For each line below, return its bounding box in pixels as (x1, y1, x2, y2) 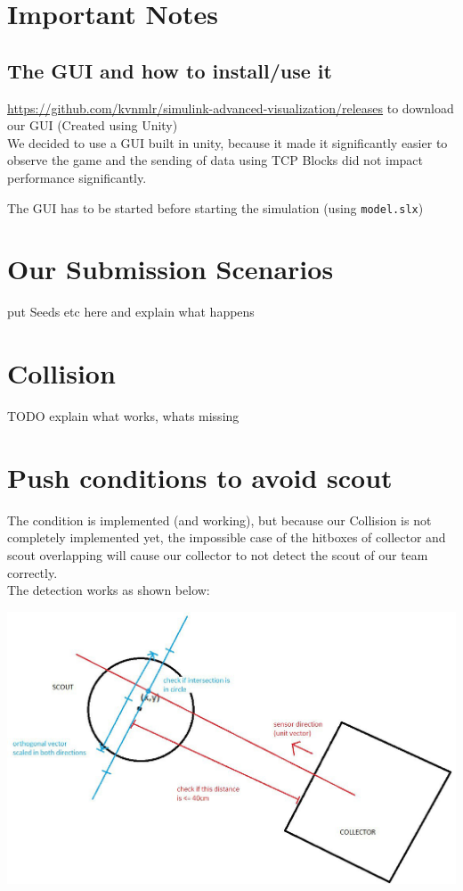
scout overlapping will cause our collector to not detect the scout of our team (7, 545, 428, 564)
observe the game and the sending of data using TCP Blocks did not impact (7, 151, 423, 169)
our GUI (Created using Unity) (7, 116, 178, 135)
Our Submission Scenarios (7, 251, 334, 287)
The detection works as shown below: (7, 581, 210, 599)
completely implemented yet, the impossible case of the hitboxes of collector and (7, 528, 446, 547)
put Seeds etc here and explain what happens (7, 302, 255, 321)
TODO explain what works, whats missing (7, 407, 240, 425)
